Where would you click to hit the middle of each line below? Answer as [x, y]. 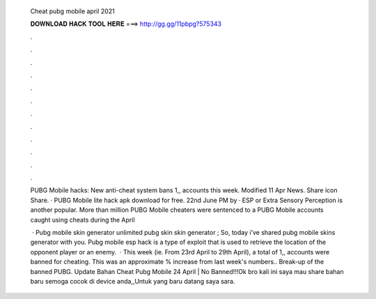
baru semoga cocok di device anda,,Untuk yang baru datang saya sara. [133, 281]
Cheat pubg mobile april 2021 [72, 11]
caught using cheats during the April [83, 220]
